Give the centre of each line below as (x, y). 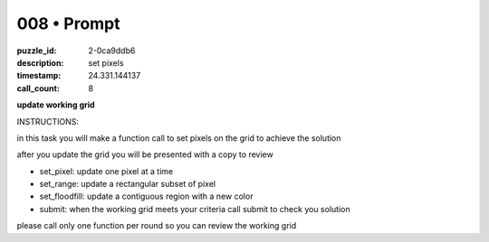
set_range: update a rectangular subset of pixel (128, 184)
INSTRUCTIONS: (48, 121)
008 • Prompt (69, 23)
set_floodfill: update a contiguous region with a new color (146, 196)
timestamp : (39, 76)
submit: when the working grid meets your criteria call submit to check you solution (195, 209)
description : (40, 62)
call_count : (38, 88)
